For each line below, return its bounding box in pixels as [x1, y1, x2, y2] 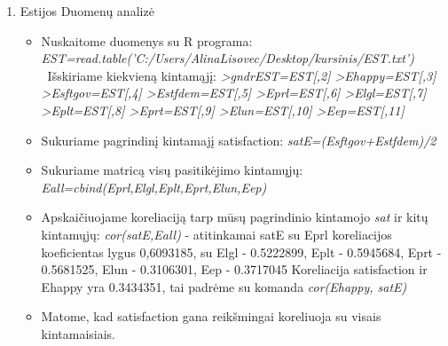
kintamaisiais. [41, 324, 115, 342]
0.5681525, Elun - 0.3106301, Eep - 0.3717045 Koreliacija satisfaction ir [41, 260, 428, 279]
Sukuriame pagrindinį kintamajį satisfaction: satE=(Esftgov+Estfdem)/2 [41, 130, 436, 149]
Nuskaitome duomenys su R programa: [41, 31, 253, 50]
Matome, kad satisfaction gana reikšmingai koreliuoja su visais [41, 307, 381, 326]
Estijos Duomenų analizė [20, 2, 154, 20]
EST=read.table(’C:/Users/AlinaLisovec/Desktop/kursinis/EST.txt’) [41, 49, 414, 67]
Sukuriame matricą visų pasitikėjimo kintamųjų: [41, 161, 303, 179]
